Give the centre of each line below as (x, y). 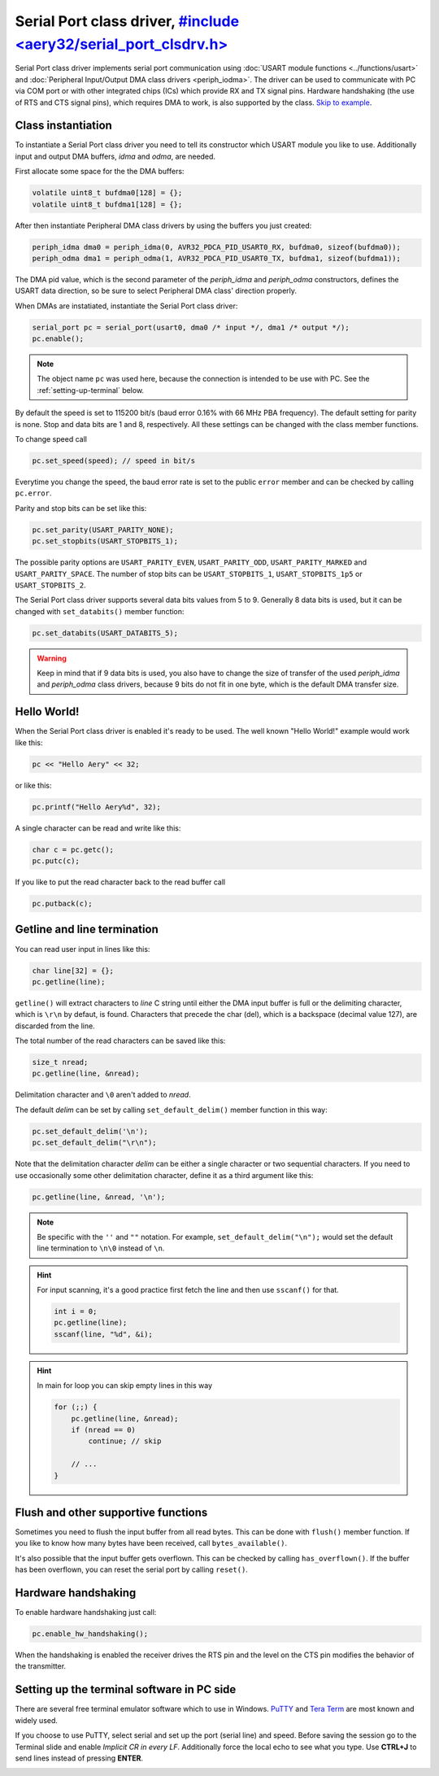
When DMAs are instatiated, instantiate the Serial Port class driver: (126, 306)
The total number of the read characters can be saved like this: (120, 1041)
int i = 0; (76, 1311)
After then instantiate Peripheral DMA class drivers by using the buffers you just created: (163, 225)
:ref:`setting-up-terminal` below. (91, 390)
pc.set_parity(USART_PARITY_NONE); (103, 530)
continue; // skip (125, 1441)
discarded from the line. (55, 1026)
